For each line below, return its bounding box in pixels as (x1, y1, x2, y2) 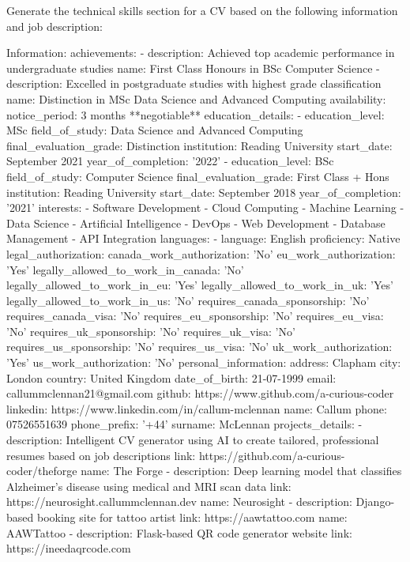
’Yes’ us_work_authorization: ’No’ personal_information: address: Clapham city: (6, 354, 401, 371)
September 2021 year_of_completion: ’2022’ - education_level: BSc (6, 153, 334, 169)
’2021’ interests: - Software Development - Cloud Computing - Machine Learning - (6, 199, 404, 216)
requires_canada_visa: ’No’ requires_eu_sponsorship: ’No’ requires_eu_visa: (6, 307, 384, 324)
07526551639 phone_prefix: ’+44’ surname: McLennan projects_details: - (6, 416, 363, 432)
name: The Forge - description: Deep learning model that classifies (81, 462, 402, 479)
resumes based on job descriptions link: (6, 447, 196, 463)
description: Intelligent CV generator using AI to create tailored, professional (6, 432, 379, 448)
